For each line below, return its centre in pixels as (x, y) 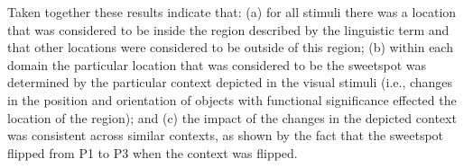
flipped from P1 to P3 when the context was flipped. (153, 152)
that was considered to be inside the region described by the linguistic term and (228, 29)
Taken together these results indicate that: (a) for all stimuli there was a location (232, 12)
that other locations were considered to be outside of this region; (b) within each (230, 47)
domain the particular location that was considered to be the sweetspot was (217, 64)
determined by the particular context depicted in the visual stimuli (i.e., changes (230, 82)
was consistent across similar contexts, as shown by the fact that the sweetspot (226, 135)
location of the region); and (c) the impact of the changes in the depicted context (232, 117)
